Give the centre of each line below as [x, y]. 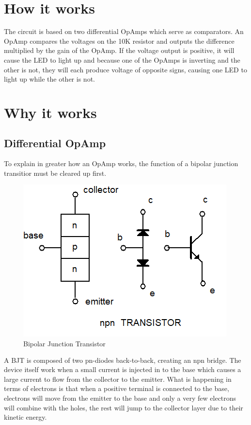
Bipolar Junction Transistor [64, 344]
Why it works [50, 112]
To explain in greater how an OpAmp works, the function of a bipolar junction [121, 163]
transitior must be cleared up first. [55, 173]
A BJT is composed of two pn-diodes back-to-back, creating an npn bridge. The [123, 360]
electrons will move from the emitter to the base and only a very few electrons [120, 398]
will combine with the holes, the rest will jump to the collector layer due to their [124, 407]
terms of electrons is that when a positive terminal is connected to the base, [117, 388]
